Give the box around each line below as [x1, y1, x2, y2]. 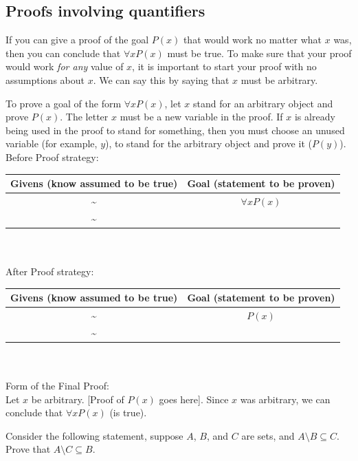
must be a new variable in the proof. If [120, 109, 283, 124]
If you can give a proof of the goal [5, 32, 149, 47]
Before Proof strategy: [5, 149, 99, 164]
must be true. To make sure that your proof [167, 45, 352, 60]
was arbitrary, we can [240, 392, 331, 406]
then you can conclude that [5, 45, 121, 60]
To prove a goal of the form [5, 96, 122, 110]
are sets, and [241, 428, 295, 442]
